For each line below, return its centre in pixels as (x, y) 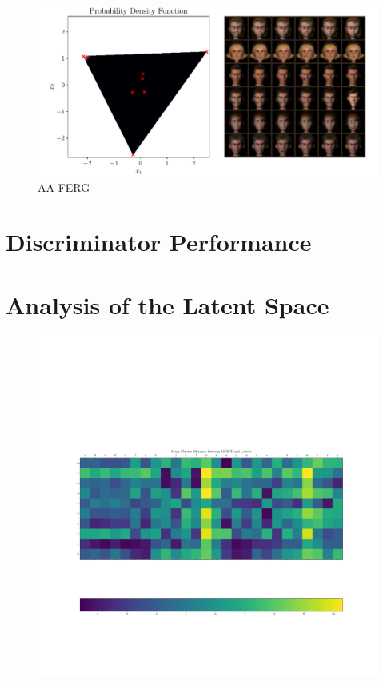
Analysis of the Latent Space (168, 304)
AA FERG (64, 187)
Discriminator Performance (159, 242)
